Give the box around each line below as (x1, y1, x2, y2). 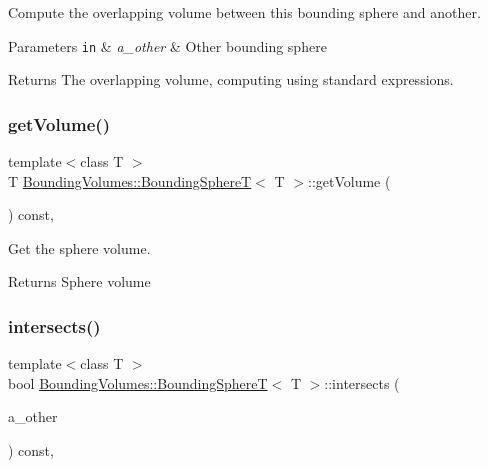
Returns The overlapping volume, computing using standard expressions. (8, 69, 454, 90)
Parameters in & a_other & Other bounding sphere (8, 35, 327, 56)
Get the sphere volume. (8, 237, 151, 258)
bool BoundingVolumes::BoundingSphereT (8, 372, 268, 393)
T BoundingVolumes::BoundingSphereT (8, 170, 252, 191)
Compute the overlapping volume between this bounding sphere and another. (8, 2, 481, 22)
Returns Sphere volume (8, 271, 151, 292)
